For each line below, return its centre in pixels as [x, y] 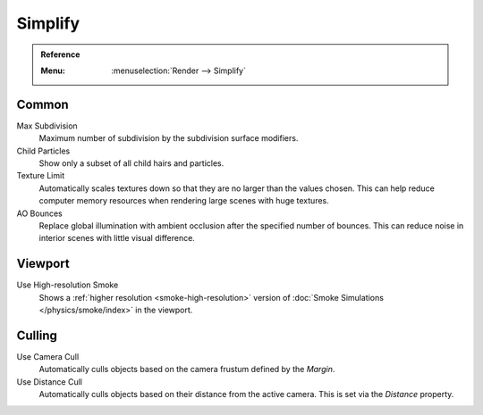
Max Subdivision [47, 126]
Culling [37, 335]
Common [42, 104]
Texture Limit [41, 176]
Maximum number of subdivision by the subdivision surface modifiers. [169, 138]
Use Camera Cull [48, 356]
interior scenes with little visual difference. [117, 238]
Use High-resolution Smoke [68, 285]
